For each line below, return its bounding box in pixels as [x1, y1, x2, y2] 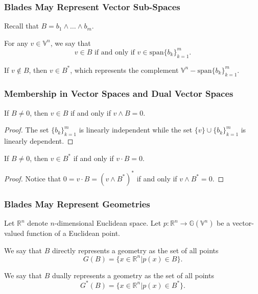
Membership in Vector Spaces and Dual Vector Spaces [4, 87, 233, 100]
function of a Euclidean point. [26, 228, 120, 238]
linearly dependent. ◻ [4, 136, 74, 146]
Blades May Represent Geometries [4, 197, 150, 210]
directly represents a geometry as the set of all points [52, 245, 219, 255]
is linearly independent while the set [79, 124, 193, 135]
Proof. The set [4, 124, 49, 135]
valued [4, 228, 25, 238]
